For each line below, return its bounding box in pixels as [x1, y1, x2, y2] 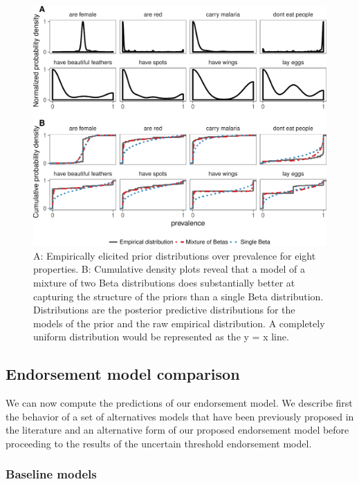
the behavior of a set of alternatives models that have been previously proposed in [6, 409, 354, 423]
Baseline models [6, 465, 97, 483]
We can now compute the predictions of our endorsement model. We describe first [6, 396, 353, 410]
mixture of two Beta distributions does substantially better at [33, 275, 295, 289]
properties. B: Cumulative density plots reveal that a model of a [33, 262, 305, 276]
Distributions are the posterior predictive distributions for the [33, 302, 295, 317]
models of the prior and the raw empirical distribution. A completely [33, 316, 325, 330]
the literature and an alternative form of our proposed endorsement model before [6, 423, 349, 437]
